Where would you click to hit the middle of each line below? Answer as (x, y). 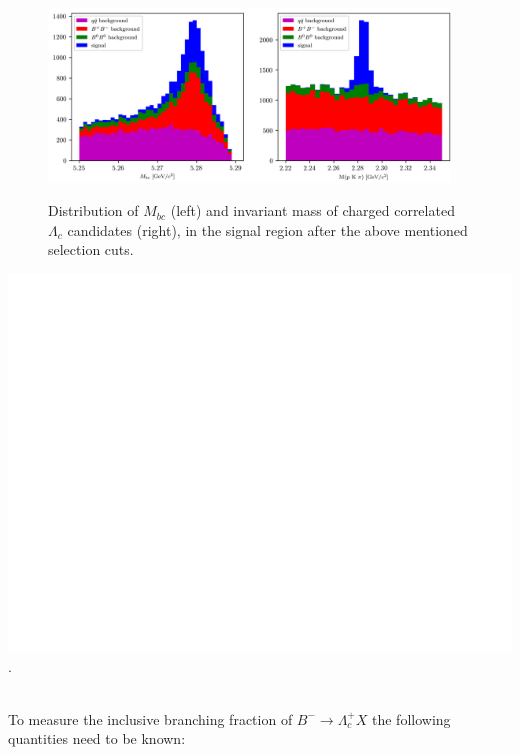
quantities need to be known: (97, 738)
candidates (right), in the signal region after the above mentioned (267, 229)
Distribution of (93, 210)
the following (411, 718)
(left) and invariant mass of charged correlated (312, 210)
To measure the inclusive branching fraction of (150, 718)
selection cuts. (91, 249)
